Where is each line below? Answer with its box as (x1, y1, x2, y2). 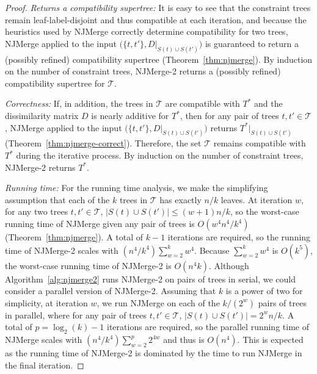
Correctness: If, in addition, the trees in (5, 97, 153, 110)
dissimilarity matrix (5, 109, 79, 122)
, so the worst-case (230, 205, 299, 218)
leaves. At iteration (220, 193, 293, 206)
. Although (208, 259, 249, 272)
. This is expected (237, 333, 304, 346)
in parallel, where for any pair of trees (5, 308, 147, 321)
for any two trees (5, 205, 68, 218)
